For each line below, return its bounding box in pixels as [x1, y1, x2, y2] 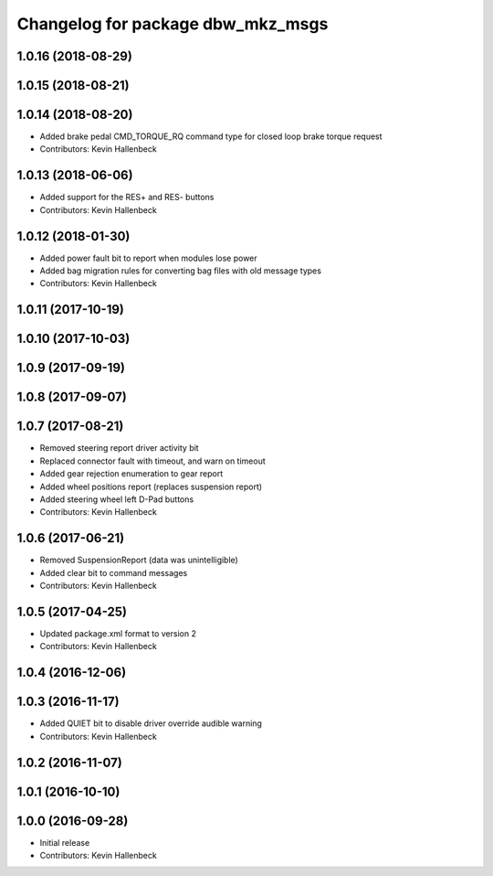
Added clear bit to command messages [39, 567, 188, 578]
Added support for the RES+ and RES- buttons [39, 192, 215, 203]
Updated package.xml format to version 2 [39, 627, 196, 639]
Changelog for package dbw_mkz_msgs [16, 14, 329, 34]
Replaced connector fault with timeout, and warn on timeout [39, 455, 266, 466]
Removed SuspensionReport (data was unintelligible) [39, 554, 239, 566]
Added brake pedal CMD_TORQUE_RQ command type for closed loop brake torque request [39, 131, 383, 142]
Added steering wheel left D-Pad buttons [39, 494, 194, 505]
